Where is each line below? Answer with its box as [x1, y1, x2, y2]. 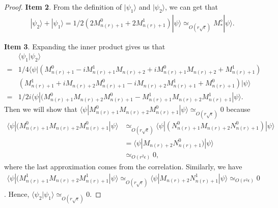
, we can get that [165, 2, 218, 12]
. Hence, [4, 189, 30, 199]
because [226, 104, 251, 114]
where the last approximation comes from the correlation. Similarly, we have [4, 161, 242, 172]
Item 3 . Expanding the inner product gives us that [4, 41, 165, 51]
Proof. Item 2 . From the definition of [4, 2, 122, 12]
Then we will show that [4, 104, 77, 114]
